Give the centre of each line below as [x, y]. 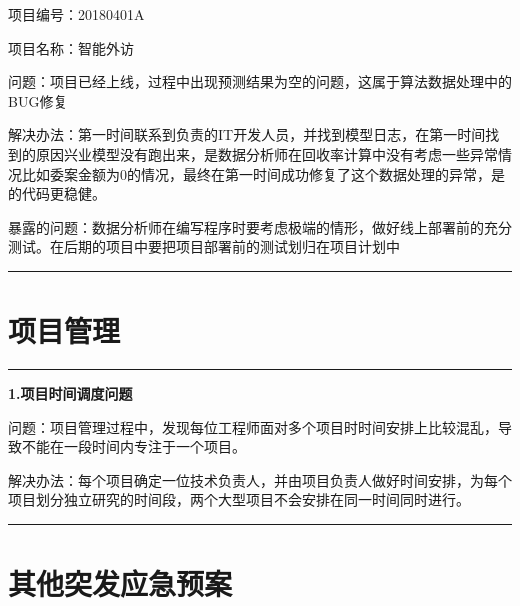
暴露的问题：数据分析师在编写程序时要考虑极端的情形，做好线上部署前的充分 [260, 226]
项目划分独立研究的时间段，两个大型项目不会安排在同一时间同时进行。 [239, 499]
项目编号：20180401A [76, 14]
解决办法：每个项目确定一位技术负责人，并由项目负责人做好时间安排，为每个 [260, 479]
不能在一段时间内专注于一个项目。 [133, 446]
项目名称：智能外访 [71, 47]
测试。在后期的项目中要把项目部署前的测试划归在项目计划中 [204, 246]
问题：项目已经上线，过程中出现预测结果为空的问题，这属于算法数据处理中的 [260, 81]
